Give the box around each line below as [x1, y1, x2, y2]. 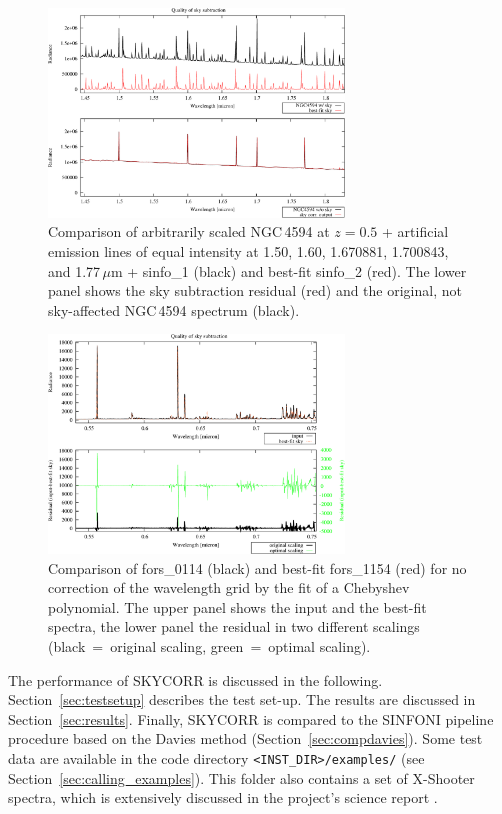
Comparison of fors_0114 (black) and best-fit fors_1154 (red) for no [48, 557, 467, 578]
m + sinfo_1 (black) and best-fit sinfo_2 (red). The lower [110, 260, 467, 281]
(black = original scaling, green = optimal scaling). [48, 636, 371, 657]
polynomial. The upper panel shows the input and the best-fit [48, 596, 427, 617]
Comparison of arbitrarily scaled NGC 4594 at [48, 221, 330, 242]
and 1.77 [48, 260, 101, 281]
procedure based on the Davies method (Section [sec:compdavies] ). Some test [8, 728, 483, 749]
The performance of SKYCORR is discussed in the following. [8, 669, 383, 690]
